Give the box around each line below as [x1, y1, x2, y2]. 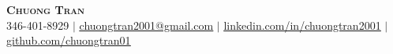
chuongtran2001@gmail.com [79, 16, 214, 33]
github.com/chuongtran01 [6, 32, 131, 49]
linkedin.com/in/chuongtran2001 [223, 16, 381, 33]
